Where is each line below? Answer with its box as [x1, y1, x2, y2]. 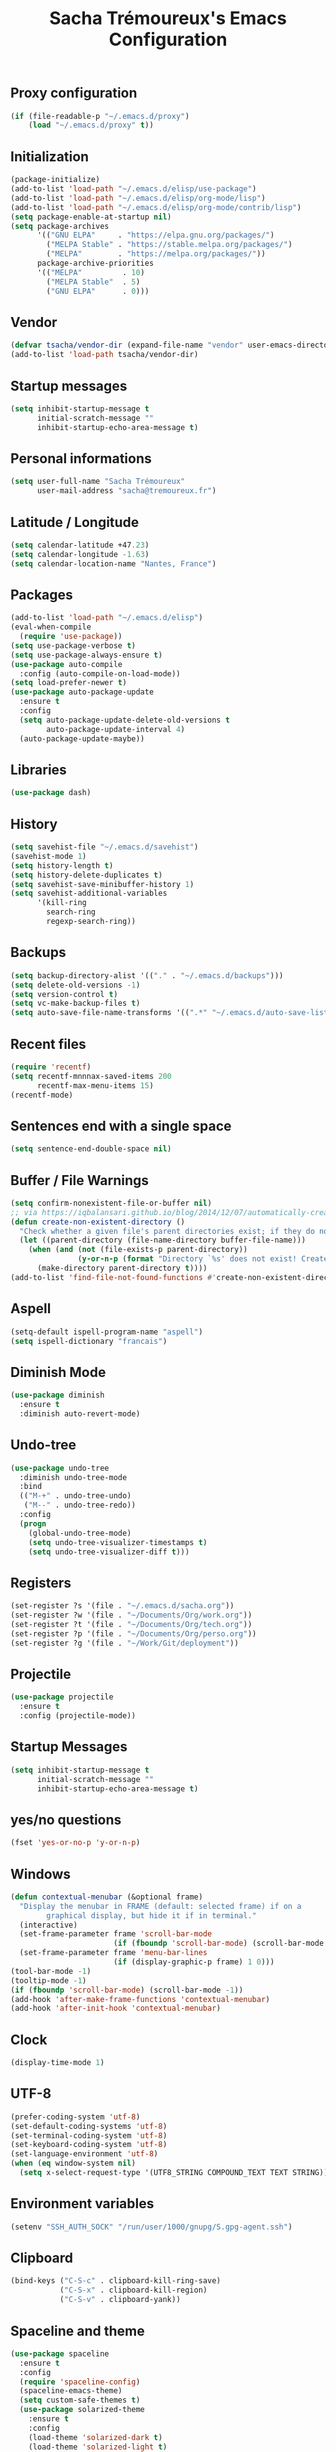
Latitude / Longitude [10, 513, 140, 531]
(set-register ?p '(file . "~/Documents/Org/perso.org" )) [10, 1628, 257, 1639]
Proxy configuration [10, 85, 138, 102]
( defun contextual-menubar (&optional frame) [10, 1892, 203, 1902]
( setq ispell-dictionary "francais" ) [10, 1336, 168, 1346]
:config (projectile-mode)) [19, 1711, 137, 1721]
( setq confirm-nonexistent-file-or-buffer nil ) [10, 1198, 213, 1208]
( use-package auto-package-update [10, 687, 155, 697]
